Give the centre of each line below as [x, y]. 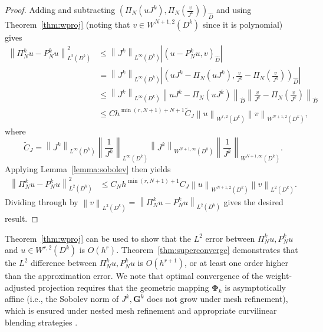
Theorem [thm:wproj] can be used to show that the [98, 238]
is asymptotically [255, 287]
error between [230, 238]
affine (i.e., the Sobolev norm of [62, 299]
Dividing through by [42, 201]
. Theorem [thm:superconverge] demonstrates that [207, 250]
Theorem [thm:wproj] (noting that [67, 24]
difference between [64, 263]
